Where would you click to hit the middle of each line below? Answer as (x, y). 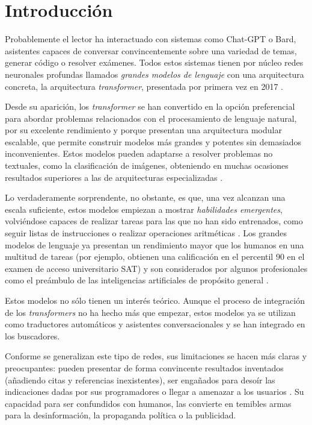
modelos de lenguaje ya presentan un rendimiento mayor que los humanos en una (154, 244)
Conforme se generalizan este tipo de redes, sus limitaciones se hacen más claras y (156, 356)
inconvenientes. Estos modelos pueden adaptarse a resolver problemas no (139, 153)
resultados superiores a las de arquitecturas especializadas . (114, 177)
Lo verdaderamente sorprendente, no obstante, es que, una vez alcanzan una (145, 197)
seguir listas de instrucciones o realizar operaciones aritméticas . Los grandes (146, 233)
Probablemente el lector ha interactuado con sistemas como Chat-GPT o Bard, (151, 39)
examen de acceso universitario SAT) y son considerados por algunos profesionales (156, 268)
